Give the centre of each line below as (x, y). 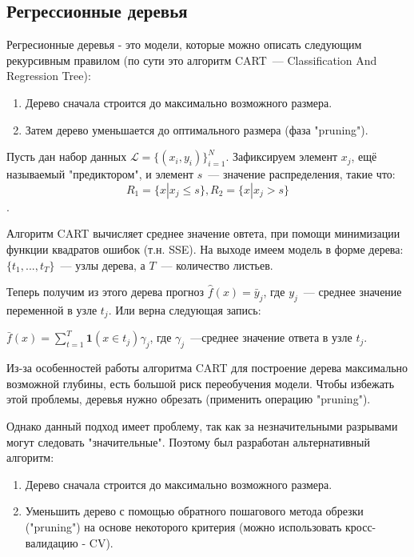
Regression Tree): (49, 76)
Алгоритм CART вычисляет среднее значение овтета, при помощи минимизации (203, 233)
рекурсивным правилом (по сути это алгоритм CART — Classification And (192, 60)
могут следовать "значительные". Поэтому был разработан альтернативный (188, 441)
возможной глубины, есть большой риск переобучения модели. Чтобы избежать (201, 383)
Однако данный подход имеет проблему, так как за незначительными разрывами (202, 425)
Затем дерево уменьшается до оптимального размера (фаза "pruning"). (197, 129)
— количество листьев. (217, 264)
